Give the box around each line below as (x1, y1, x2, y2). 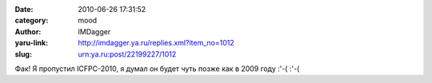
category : (14, 16, 49, 26)
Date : (14, 5, 34, 14)
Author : (14, 26, 42, 36)
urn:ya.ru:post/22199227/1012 (78, 49, 177, 59)
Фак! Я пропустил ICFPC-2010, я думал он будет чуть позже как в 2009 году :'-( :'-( (14, 64, 300, 73)
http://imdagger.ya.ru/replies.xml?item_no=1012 (78, 38, 235, 48)
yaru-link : (14, 38, 48, 48)
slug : (14, 49, 32, 59)
